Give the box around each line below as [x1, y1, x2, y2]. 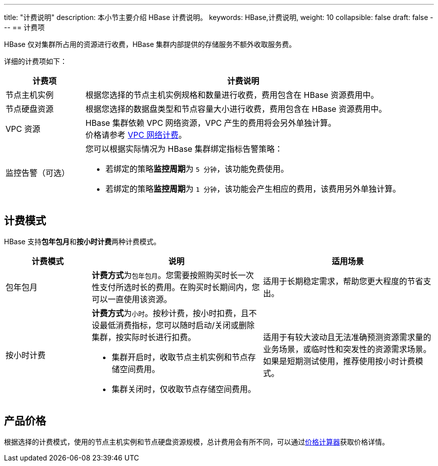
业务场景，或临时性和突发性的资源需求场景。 [263, 344, 431, 354]
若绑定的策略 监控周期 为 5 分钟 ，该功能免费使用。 [105, 164, 289, 174]
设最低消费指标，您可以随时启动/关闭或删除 [91, 320, 255, 330]
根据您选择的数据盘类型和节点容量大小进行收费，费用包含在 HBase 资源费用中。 [85, 104, 387, 114]
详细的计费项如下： [4, 57, 67, 65]
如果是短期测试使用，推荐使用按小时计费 [263, 356, 415, 366]
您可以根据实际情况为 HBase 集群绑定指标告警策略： [85, 144, 283, 154]
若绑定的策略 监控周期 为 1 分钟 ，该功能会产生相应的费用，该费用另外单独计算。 [105, 184, 401, 194]
